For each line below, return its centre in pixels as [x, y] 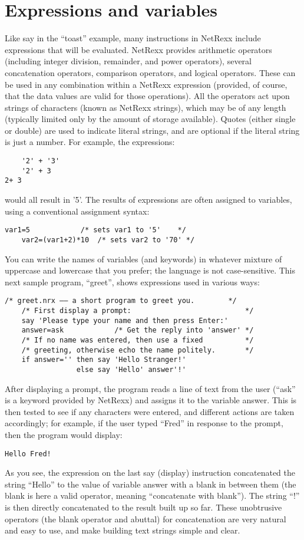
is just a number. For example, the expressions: [90, 142]
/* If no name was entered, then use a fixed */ [138, 340]
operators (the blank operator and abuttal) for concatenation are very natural [146, 518]
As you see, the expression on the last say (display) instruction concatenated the [150, 473]
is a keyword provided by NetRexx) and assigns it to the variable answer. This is [151, 400]
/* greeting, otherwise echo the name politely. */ [138, 350]
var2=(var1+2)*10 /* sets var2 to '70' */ [108, 240]
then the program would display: [64, 434]
